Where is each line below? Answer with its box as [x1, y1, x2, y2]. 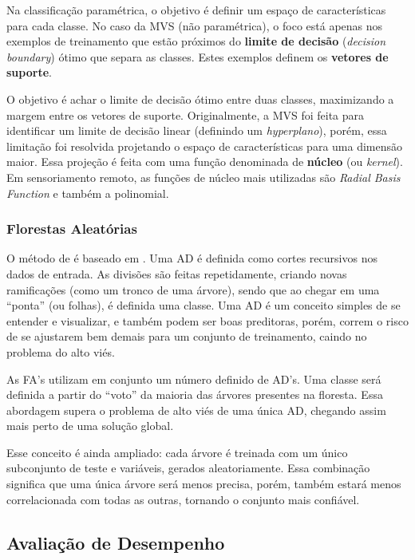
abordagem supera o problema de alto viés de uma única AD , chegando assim [6, 401, 386, 418]
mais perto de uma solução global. [6, 417, 174, 434]
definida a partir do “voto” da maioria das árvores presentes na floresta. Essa [6, 386, 383, 403]
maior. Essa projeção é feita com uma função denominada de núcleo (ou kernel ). [6, 153, 403, 170]
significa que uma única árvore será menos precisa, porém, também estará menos [6, 475, 401, 492]
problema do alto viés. [6, 343, 115, 360]
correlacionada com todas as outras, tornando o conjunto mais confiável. [6, 491, 360, 507]
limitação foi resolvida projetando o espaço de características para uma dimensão [6, 137, 403, 154]
